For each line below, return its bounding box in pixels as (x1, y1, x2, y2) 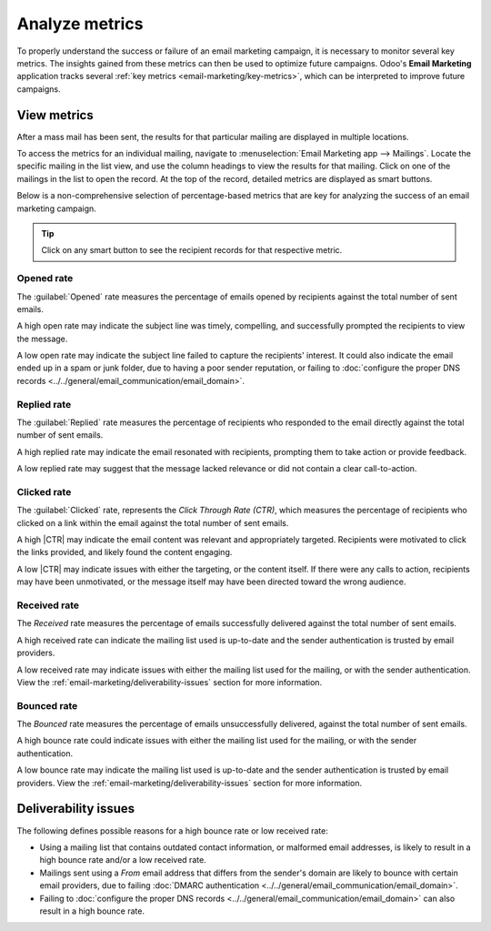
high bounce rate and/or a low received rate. (39, 855, 206, 865)
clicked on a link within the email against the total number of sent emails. (16, 517, 289, 528)
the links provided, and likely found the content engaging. (16, 547, 233, 558)
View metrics (16, 107, 95, 123)
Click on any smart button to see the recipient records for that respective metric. (41, 245, 343, 256)
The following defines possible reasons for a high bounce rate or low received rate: (16, 825, 329, 836)
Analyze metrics (16, 14, 144, 34)
